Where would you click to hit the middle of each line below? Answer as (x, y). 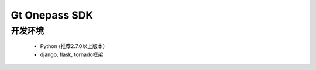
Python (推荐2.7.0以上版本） (74, 46)
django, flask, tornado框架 (72, 54)
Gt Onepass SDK (52, 15)
